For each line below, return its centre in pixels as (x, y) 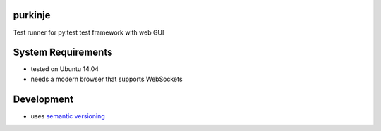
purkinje (32, 15)
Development (43, 99)
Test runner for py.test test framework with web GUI (89, 32)
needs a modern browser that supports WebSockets (107, 79)
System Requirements (63, 52)
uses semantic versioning (68, 116)
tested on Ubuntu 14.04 (65, 69)
